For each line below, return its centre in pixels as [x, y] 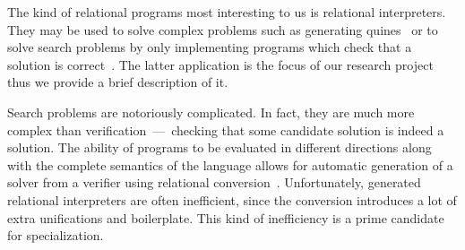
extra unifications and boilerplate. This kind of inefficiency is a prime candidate [226, 217]
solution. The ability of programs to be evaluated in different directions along [220, 147]
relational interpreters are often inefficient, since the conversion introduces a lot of [232, 199]
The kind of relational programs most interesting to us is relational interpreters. [227, 12]
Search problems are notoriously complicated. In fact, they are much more [211, 112]
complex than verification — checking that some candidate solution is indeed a [226, 129]
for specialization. [56, 235]
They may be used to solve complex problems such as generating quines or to [223, 29]
